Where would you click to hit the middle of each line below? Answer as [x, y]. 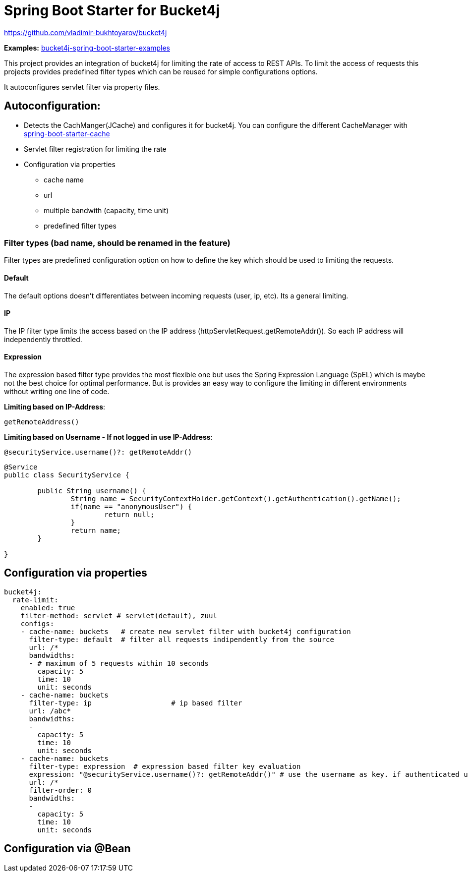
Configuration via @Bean [67, 849]
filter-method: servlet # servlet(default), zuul [119, 615]
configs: [37, 623]
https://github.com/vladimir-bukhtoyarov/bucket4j [86, 32]
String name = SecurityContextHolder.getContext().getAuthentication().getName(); [236, 499]
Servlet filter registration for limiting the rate [95, 149]
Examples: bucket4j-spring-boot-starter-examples [87, 48]
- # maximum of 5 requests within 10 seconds [119, 663]
